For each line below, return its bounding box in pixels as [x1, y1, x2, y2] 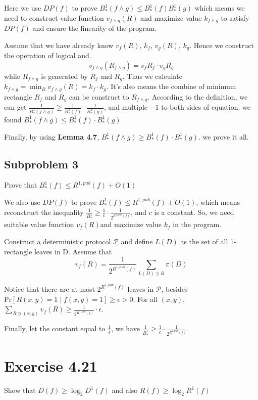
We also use [4, 196, 40, 207]
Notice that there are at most [4, 284, 95, 294]
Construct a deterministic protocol [4, 236, 111, 247]
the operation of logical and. [4, 50, 91, 61]
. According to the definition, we [147, 91, 248, 102]
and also [112, 385, 138, 395]
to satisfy [221, 12, 249, 23]
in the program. [173, 219, 222, 230]
